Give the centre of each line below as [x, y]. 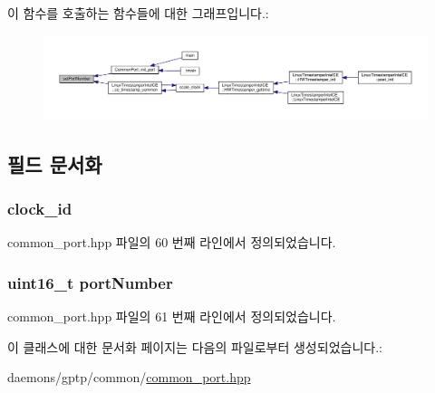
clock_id [40, 208]
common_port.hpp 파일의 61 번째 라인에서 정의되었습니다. [172, 316]
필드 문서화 [55, 163]
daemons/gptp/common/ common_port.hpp [129, 377]
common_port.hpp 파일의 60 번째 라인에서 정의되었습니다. [172, 242]
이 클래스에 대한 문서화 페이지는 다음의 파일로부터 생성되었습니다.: [195, 346]
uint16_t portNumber [90, 282]
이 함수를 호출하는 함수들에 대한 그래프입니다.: [138, 13]
